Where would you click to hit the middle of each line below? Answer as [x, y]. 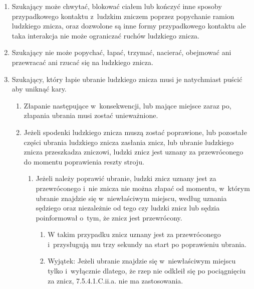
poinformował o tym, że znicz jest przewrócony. [109, 217]
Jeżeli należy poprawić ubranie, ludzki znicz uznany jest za [126, 178]
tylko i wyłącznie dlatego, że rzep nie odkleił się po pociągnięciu [147, 271]
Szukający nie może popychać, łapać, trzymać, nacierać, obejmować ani [121, 52]
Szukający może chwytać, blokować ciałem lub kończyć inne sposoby [117, 6]
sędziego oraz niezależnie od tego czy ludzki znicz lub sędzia [128, 208]
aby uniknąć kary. [39, 89]
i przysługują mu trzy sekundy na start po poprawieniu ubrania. [147, 244]
